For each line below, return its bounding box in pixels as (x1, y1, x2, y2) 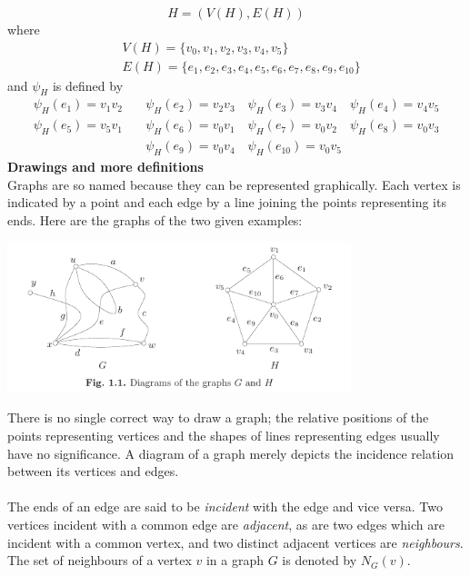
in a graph (205, 551, 265, 570)
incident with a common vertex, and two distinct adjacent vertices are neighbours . (7, 532, 464, 551)
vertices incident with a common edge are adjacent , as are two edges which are (7, 514, 445, 533)
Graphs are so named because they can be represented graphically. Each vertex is (7, 174, 461, 194)
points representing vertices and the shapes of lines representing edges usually (7, 426, 440, 445)
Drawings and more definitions (7, 156, 204, 175)
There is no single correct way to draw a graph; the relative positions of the (7, 408, 429, 427)
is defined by (52, 75, 124, 94)
